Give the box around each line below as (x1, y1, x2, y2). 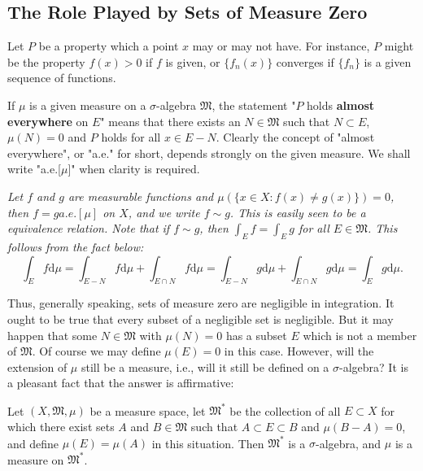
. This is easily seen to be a (229, 203, 366, 220)
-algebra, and (315, 434, 382, 451)
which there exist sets (7, 417, 115, 434)
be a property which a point (38, 37, 179, 55)
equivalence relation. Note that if (7, 220, 170, 237)
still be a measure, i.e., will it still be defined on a (81, 358, 329, 375)
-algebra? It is (339, 358, 408, 375)
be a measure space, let (89, 402, 206, 419)
